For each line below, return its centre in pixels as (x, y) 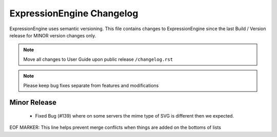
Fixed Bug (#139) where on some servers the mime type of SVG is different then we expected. (135, 116)
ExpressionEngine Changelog (74, 13)
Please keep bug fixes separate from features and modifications (91, 85)
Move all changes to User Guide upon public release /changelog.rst (98, 59)
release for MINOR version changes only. (53, 35)
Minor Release (33, 102)
